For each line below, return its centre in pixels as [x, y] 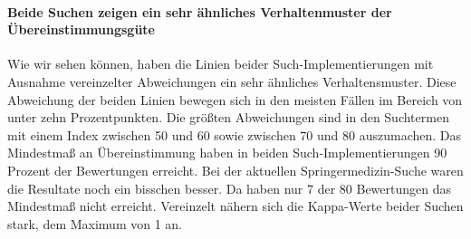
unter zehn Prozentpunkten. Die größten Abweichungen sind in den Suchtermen [228, 117]
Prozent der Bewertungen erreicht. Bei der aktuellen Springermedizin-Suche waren [235, 170]
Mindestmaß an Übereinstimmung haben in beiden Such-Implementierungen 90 [227, 153]
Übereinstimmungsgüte [81, 29]
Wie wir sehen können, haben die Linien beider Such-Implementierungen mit [221, 64]
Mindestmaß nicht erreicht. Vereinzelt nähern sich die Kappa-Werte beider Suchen [235, 206]
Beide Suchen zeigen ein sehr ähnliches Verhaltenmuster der [200, 11]
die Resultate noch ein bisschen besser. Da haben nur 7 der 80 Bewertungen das [229, 188]
